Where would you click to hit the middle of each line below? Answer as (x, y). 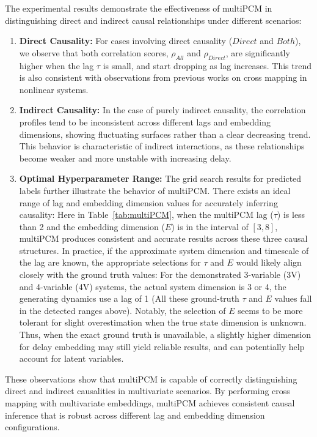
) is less (291, 215)
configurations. (32, 427)
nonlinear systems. (54, 89)
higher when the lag (56, 65)
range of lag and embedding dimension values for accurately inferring (148, 202)
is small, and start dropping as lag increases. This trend (207, 65)
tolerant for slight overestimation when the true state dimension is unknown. (163, 322)
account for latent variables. (71, 358)
